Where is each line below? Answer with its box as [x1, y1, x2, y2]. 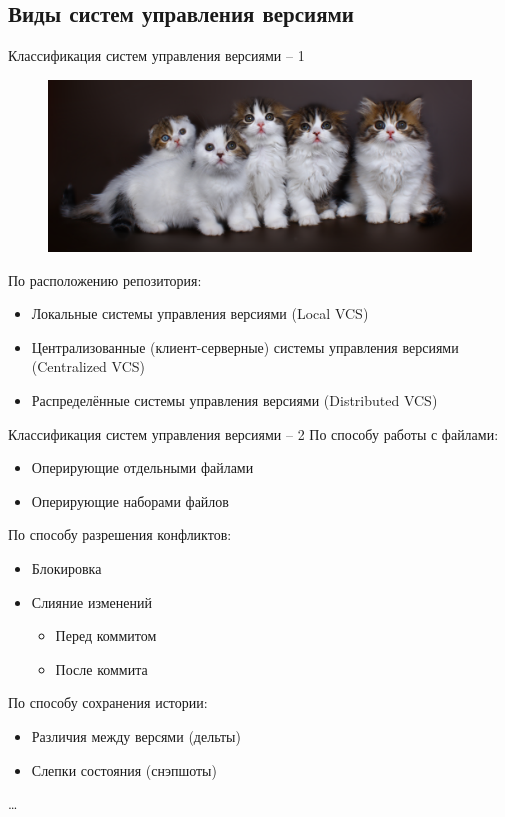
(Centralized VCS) [31, 356, 146, 377]
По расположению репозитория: [8, 269, 202, 290]
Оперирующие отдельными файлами [31, 457, 254, 478]
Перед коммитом [55, 625, 157, 646]
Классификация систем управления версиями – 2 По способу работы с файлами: [8, 423, 499, 444]
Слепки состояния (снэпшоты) [31, 759, 217, 780]
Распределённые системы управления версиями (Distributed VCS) [31, 390, 438, 411]
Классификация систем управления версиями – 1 [8, 45, 305, 66]
